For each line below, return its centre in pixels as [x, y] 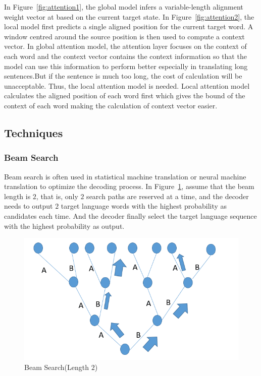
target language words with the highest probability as [144, 206]
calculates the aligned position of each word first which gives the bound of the [125, 96]
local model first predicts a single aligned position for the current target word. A [129, 26]
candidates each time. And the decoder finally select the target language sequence [130, 215]
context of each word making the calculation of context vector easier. [111, 105]
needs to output [29, 206]
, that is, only [57, 196]
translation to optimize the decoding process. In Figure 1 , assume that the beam [129, 186]
